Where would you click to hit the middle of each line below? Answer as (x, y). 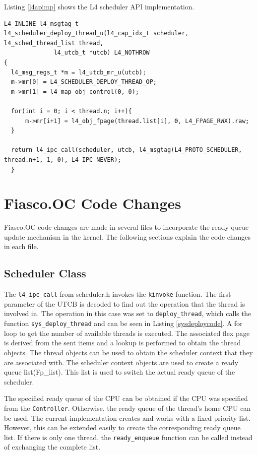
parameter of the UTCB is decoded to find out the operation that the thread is (125, 303)
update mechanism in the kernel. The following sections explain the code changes (127, 236)
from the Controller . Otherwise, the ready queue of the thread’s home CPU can (128, 408)
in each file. (21, 246)
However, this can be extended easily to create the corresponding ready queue (122, 427)
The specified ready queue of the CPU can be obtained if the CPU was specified (126, 398)
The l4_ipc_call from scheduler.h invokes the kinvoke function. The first (118, 294)
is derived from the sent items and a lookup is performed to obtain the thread (123, 343)
